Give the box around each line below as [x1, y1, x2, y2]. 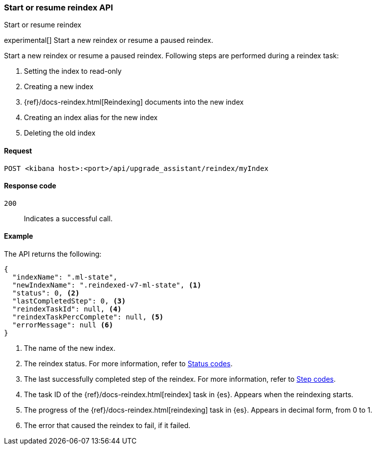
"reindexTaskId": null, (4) [12, 305, 122, 313]
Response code [4, 181, 56, 190]
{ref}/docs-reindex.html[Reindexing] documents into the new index [24, 98, 244, 107]
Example [4, 232, 33, 241]
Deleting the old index [24, 129, 96, 138]
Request [4, 146, 32, 155]
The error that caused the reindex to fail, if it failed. [24, 421, 191, 430]
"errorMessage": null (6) [12, 321, 114, 329]
